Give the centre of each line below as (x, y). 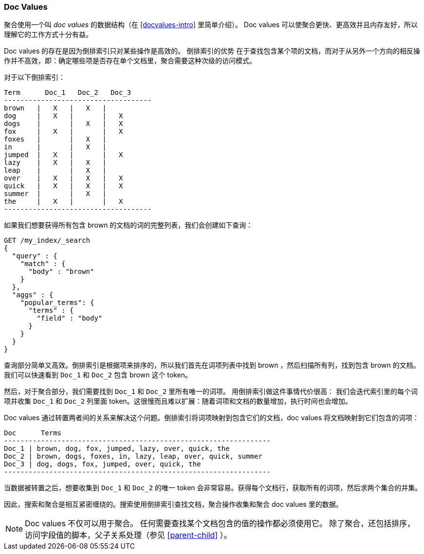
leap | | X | (55, 170)
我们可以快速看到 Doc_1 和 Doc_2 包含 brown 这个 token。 (98, 375)
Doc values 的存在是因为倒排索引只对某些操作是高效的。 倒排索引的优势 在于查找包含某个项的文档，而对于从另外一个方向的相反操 (212, 51)
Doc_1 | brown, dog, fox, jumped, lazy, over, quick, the (117, 449)
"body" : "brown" (61, 272)
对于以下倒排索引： (35, 77)
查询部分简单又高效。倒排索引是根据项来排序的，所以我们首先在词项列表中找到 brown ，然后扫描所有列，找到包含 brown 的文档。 (212, 365)
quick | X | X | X (64, 186)
